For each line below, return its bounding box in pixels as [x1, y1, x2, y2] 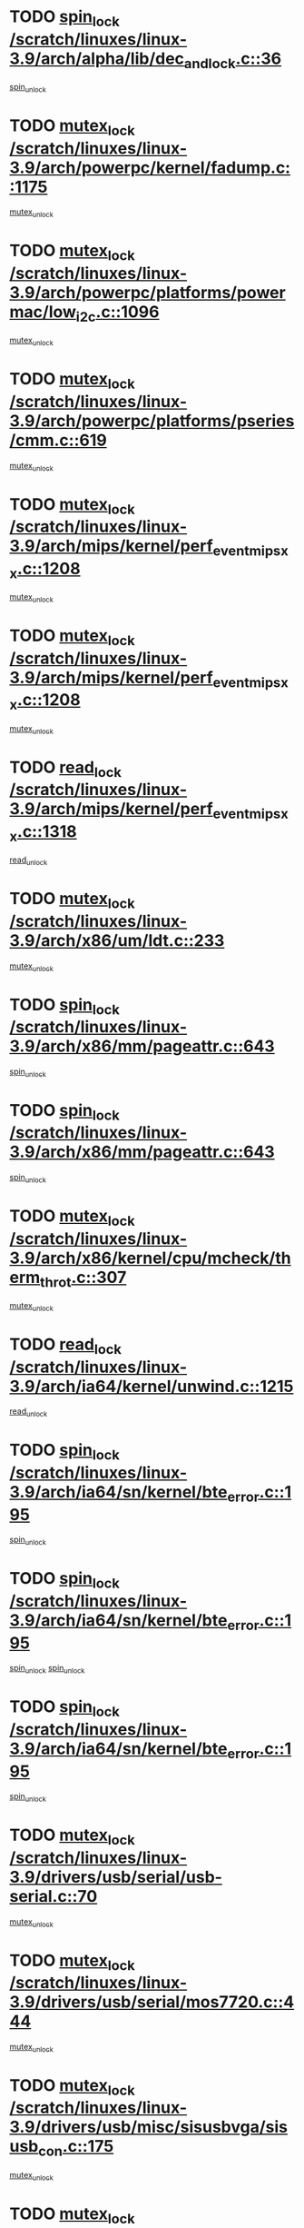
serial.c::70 [9, 1885, 98, 1906]
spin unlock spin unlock [9, 1663, 85, 1676]
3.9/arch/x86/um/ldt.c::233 [9, 930, 225, 950]
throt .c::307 [39, 1267, 127, 1291]
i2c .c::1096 [75, 302, 160, 325]
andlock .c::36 [183, 48, 282, 72]
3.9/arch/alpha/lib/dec [9, 48, 184, 69]
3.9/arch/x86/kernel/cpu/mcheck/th [9, 1248, 292, 1268]
